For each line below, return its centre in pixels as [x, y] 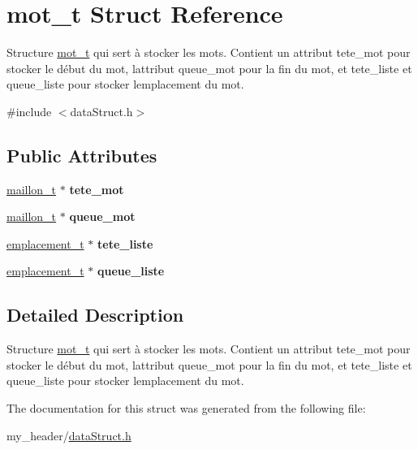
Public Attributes [82, 155]
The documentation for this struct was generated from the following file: [186, 408]
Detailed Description [95, 315]
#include [29, 111]
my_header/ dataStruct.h [69, 435]
